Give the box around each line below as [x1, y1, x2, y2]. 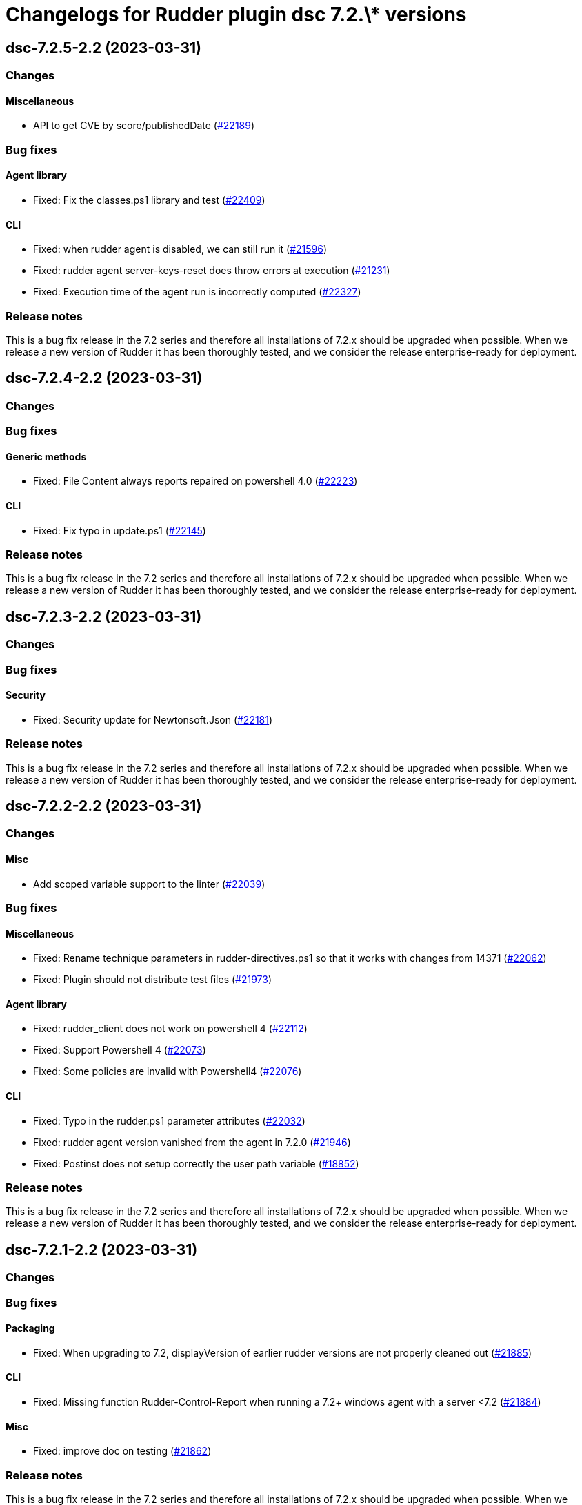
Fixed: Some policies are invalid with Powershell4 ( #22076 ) [33, 1065, 302, 1078]
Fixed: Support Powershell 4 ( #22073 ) [33, 1044, 206, 1056]
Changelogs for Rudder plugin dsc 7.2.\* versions [6, 3, 467, 26]
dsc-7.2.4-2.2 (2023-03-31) [6, 369, 203, 387]
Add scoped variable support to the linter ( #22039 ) [33, 877, 265, 890]
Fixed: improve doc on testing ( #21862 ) [33, 1445, 212, 1457]
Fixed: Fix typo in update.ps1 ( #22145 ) [33, 524, 206, 536]
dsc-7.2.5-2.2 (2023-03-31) [6, 39, 202, 57]
